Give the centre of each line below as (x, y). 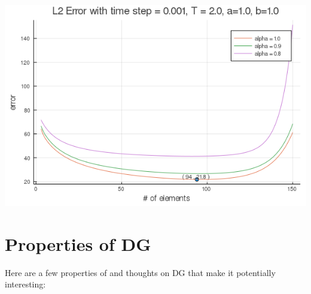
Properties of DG (78, 243)
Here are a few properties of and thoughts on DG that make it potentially (140, 272)
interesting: (25, 284)
